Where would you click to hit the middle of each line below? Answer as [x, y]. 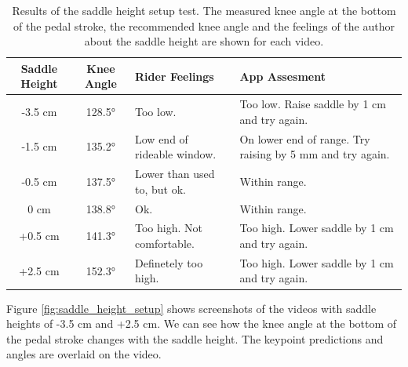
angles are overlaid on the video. [84, 354]
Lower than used [175, 174]
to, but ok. [160, 189]
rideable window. [176, 154]
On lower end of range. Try [305, 138]
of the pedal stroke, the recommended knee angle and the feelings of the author [204, 25]
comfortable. [165, 243]
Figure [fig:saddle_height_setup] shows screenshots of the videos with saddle [191, 308]
